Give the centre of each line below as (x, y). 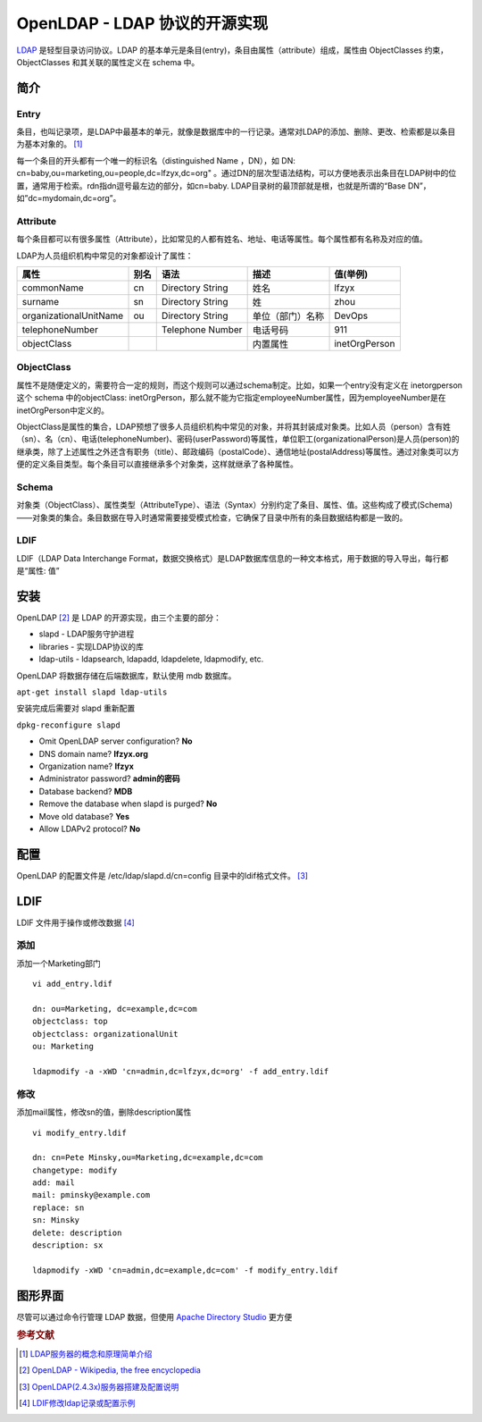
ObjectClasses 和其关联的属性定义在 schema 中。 (108, 62)
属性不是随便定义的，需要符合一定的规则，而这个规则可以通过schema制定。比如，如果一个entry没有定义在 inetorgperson (240, 385)
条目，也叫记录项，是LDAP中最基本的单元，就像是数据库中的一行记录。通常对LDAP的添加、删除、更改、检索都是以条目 (236, 132)
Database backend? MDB (86, 791)
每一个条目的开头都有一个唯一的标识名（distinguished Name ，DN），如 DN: (156, 160)
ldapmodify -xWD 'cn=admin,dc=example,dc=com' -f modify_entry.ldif (185, 1270)
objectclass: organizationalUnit (105, 1034)
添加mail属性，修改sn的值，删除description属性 (104, 1112)
